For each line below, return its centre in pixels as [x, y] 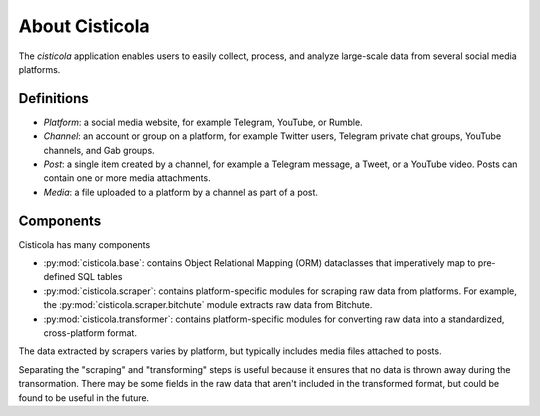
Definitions [53, 98]
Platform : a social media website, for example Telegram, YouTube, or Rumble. [203, 122]
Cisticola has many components [84, 244]
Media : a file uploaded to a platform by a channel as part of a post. [181, 192]
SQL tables [100, 277]
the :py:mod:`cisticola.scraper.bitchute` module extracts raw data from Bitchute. [208, 305]
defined [59, 277]
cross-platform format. [90, 333]
